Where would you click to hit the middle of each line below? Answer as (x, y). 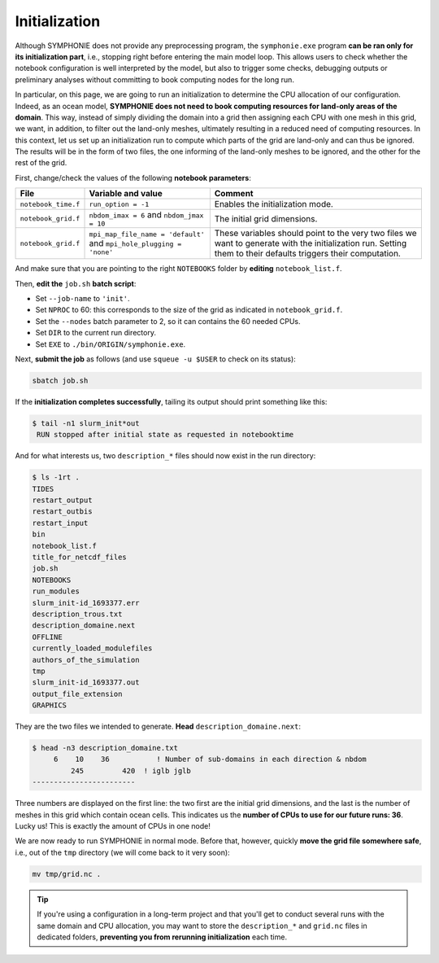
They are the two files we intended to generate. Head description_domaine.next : (158, 727)
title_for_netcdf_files (80, 557)
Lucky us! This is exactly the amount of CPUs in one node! (113, 826)
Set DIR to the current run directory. (96, 333)
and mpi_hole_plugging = (135, 243)
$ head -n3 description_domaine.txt (105, 748)
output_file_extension (77, 694)
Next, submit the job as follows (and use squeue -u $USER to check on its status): (155, 359)
